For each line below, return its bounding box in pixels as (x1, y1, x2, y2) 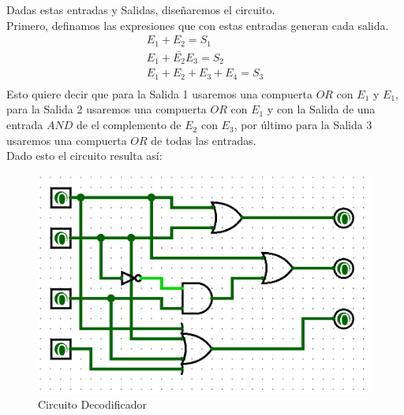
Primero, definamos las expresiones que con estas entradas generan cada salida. (6, 17, 389, 33)
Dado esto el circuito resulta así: (6, 147, 163, 164)
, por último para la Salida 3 (234, 117, 372, 133)
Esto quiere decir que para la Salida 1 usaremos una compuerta (6, 85, 312, 102)
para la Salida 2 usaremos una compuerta (6, 101, 207, 117)
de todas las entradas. (151, 132, 256, 148)
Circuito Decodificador (38, 396, 147, 413)
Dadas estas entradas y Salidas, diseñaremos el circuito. (6, 2, 275, 17)
